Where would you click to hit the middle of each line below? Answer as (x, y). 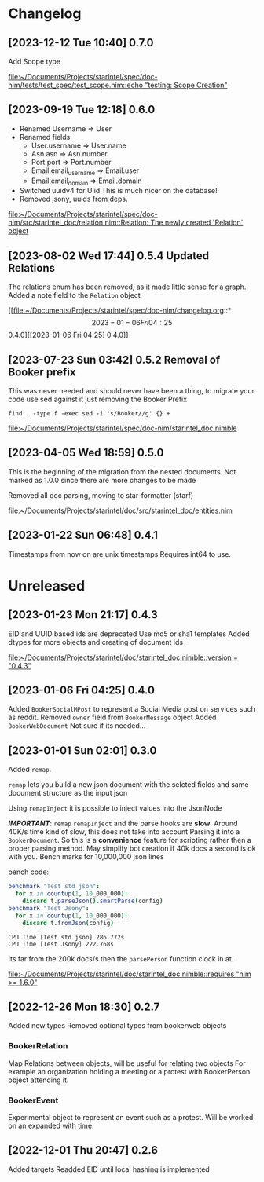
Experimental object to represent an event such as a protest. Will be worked (131, 1117)
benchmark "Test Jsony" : (49, 908)
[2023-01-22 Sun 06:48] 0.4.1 (83, 535)
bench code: (29, 872)
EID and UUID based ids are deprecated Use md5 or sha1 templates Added (129, 634)
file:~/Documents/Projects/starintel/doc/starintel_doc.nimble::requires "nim (130, 974)
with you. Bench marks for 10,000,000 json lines (86, 857)
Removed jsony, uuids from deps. (73, 199)
